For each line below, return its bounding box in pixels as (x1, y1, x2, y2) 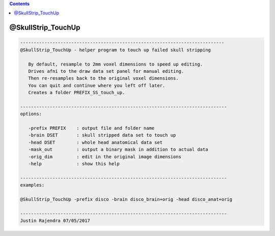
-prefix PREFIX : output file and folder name (28, 125, 155, 131)
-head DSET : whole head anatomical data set (28, 139, 163, 145)
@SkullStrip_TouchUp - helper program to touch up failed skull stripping (20, 47, 211, 53)
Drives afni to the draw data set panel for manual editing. (28, 68, 184, 74)
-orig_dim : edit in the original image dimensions (28, 154, 182, 160)
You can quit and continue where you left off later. (28, 82, 166, 88)
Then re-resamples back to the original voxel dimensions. (28, 75, 179, 81)
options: (20, 111, 42, 117)
